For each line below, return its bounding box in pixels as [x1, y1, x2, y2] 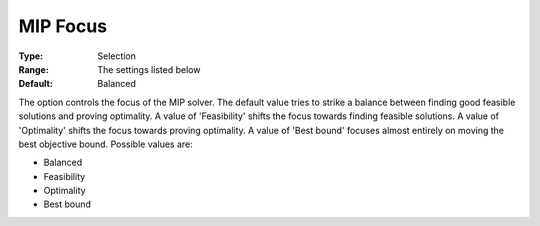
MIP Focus [18, 15, 108, 37]
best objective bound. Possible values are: [18, 138, 194, 150]
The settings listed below [97, 63, 201, 75]
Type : [18, 50, 44, 62]
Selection [97, 50, 137, 62]
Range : [18, 63, 49, 75]
